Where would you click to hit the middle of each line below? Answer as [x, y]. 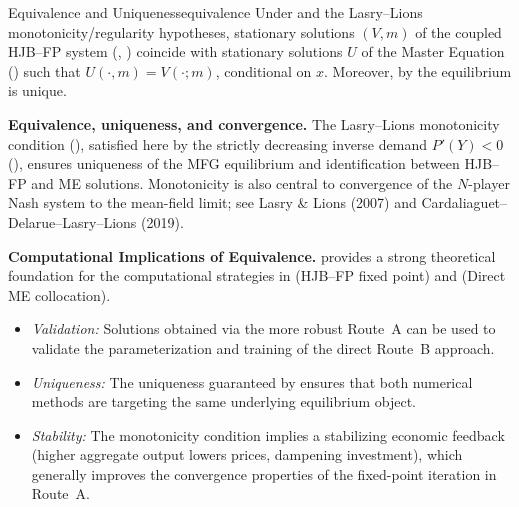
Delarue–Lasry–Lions [72, 221]
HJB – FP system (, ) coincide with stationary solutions [175, 51]
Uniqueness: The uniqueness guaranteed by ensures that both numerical [252, 381]
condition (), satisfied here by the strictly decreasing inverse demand [217, 143]
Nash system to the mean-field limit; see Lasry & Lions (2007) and [212, 202]
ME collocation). [59, 294]
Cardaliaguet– [464, 202]
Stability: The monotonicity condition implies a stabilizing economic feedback [268, 434]
